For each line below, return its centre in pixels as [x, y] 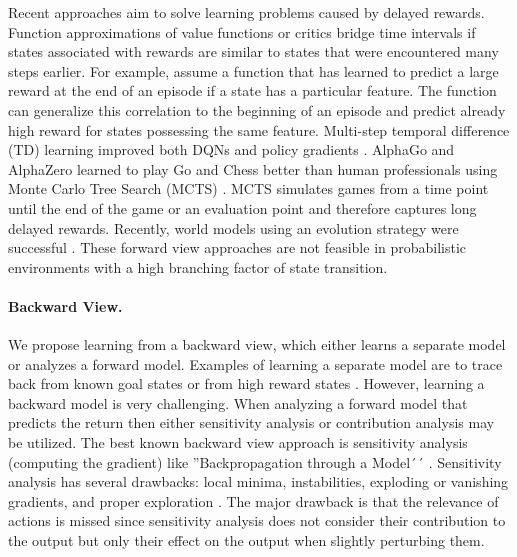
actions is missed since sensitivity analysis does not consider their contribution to [257, 520]
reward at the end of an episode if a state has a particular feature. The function [252, 90]
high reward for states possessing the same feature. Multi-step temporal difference [259, 129]
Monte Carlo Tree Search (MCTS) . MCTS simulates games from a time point [248, 188]
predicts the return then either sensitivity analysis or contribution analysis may [251, 422]
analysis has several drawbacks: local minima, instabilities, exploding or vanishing [258, 481]
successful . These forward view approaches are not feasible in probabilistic [237, 247]
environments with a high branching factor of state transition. [198, 266]
